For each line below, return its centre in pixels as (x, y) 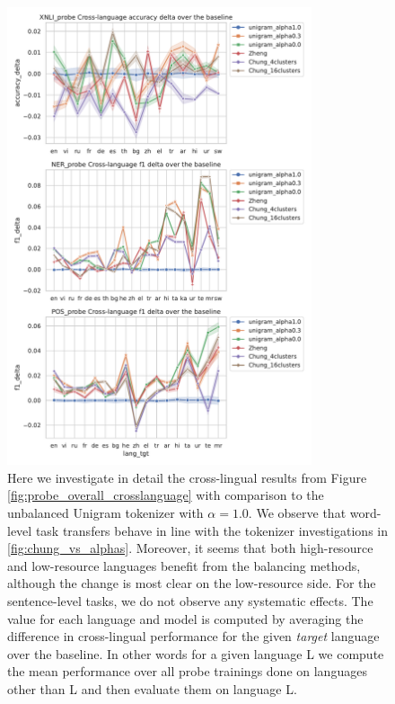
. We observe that (297, 513)
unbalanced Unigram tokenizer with (105, 513)
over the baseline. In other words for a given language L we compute (196, 653)
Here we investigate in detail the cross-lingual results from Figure (187, 477)
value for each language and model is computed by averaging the (185, 618)
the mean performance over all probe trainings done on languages (187, 671)
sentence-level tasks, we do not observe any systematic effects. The (190, 601)
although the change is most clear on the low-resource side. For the (192, 583)
